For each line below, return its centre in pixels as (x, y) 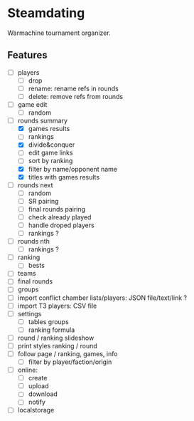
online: (27, 370)
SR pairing (43, 201)
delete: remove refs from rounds (75, 96)
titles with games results (64, 177)
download (43, 394)
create (38, 378)
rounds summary (43, 121)
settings (29, 313)
